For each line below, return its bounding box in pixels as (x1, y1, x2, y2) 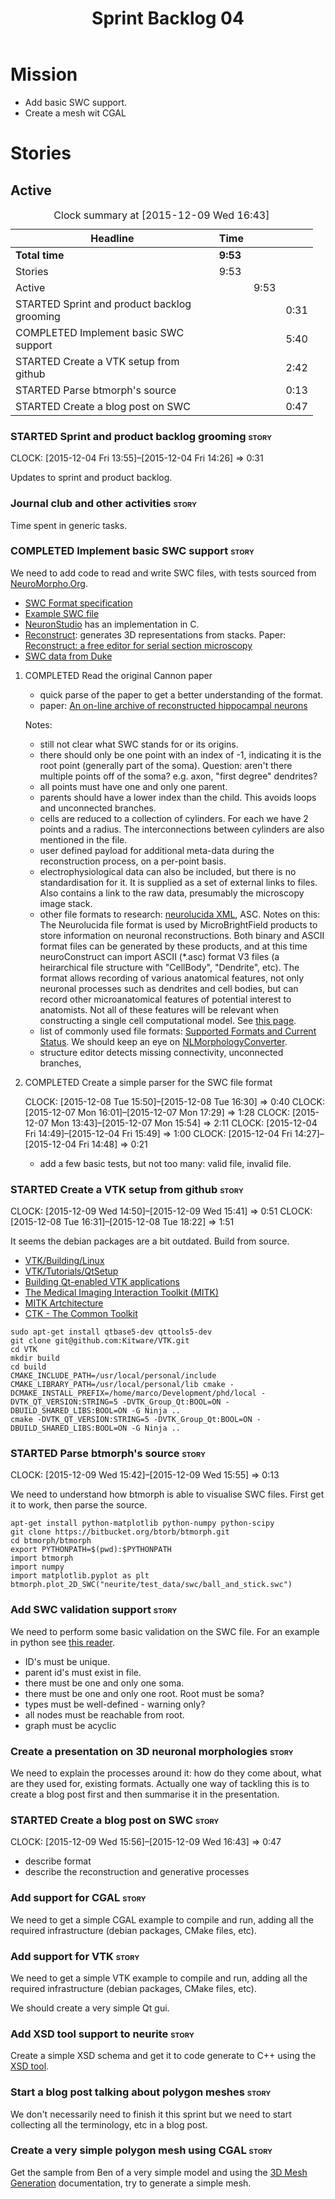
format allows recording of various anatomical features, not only (39, 972, 305, 984)
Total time (15, 248, 65, 262)
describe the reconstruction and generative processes (24, 1866, 250, 1878)
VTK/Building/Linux (24, 1255, 105, 1267)
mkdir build (10, 1353, 60, 1364)
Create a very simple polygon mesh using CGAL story (10, 2143, 273, 2157)
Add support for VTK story (10, 1949, 140, 1963)
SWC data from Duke (24, 650, 113, 662)
